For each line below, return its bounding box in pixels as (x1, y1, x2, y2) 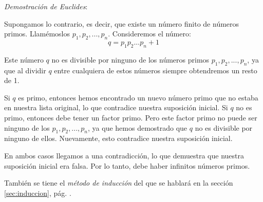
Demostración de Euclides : (4, 1, 88, 11)
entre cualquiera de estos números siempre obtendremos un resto (54, 65, 257, 75)
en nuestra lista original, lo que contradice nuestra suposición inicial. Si (4, 102, 228, 113)
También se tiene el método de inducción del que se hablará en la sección (4, 177, 233, 188)
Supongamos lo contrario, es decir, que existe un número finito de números (4, 18, 239, 29)
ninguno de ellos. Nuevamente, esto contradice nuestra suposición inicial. (4, 133, 233, 144)
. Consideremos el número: (108, 28, 191, 39)
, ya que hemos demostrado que (88, 122, 187, 133)
